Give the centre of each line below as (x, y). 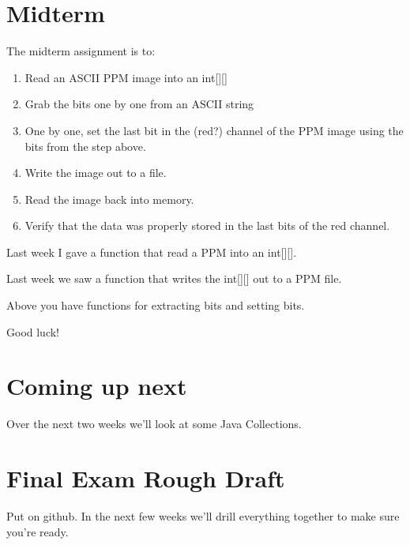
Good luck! (33, 331)
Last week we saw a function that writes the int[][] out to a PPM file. (174, 278)
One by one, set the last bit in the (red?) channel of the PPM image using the (214, 130)
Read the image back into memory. (109, 199)
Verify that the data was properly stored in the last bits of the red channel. (207, 226)
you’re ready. (38, 531)
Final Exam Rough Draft (146, 478)
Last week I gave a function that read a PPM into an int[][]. (152, 252)
